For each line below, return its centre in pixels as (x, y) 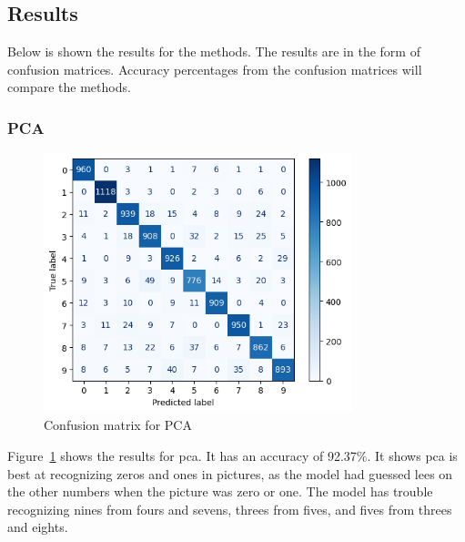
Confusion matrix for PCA (118, 425)
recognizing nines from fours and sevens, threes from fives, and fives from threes (230, 509)
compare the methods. (69, 87)
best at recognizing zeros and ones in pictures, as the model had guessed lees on (230, 473)
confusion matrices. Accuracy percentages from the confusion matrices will (215, 69)
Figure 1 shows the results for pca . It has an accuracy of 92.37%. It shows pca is (232, 455)
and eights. (38, 527)
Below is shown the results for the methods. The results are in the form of (214, 51)
